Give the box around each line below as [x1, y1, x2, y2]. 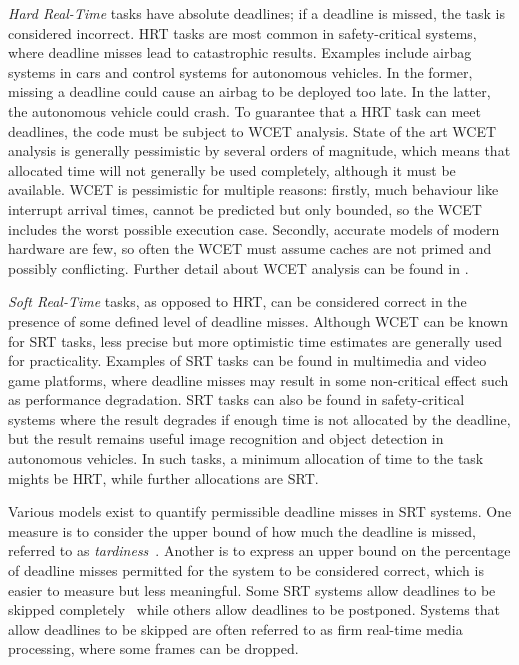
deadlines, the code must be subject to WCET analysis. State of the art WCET [8, 120, 497, 141]
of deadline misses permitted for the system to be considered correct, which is [8, 560, 484, 581]
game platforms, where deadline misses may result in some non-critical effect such [8, 369, 509, 390]
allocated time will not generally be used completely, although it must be [8, 159, 456, 180]
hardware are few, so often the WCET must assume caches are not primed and [8, 238, 492, 259]
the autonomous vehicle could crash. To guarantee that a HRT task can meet [8, 100, 481, 121]
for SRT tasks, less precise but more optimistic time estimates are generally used [8, 330, 503, 351]
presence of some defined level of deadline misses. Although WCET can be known [8, 310, 508, 331]
